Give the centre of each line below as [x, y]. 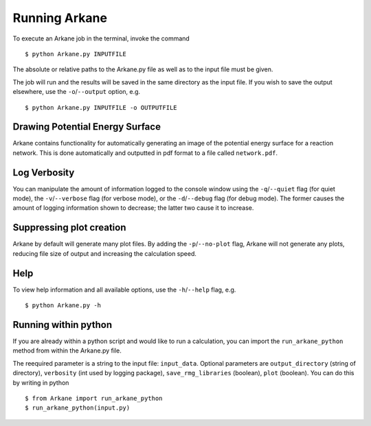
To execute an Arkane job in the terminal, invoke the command [101, 38]
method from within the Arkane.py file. [67, 351]
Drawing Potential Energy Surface [87, 127]
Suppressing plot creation [69, 227]
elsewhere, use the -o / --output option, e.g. [77, 92]
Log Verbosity [44, 173]
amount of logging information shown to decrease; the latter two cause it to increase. [133, 208]
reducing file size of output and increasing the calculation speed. [105, 253]
